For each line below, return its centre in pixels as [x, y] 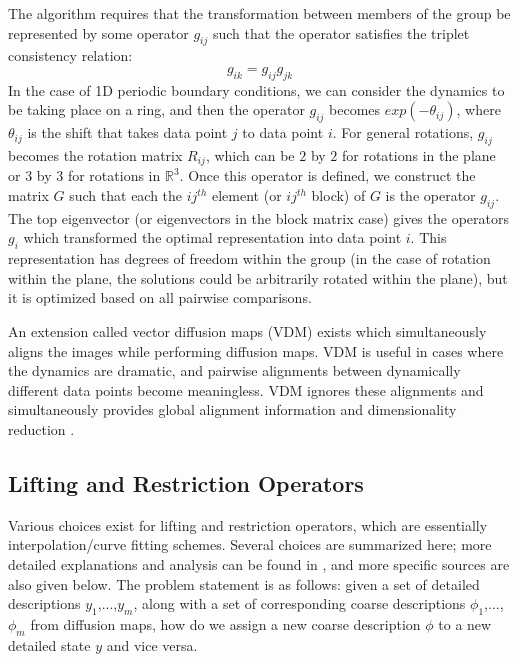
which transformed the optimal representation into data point [212, 237]
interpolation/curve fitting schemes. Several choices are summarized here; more [250, 544]
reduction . [41, 428]
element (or [247, 195]
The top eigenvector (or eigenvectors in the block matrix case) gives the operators [258, 217]
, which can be [250, 154]
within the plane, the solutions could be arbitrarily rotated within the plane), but [258, 277]
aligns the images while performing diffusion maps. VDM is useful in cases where [256, 350]
